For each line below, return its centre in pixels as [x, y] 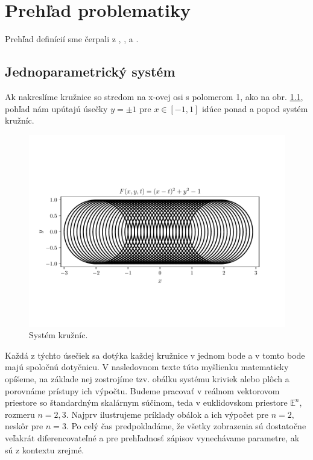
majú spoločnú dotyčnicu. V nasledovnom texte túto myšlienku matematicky [147, 367]
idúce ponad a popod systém [255, 108]
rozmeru [20, 414]
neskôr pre [24, 426]
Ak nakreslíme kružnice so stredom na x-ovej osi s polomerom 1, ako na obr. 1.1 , [154, 96]
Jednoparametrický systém [90, 71]
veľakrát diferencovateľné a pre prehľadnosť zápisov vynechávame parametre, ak [152, 438]
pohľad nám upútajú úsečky [56, 108]
